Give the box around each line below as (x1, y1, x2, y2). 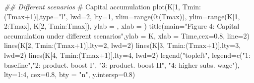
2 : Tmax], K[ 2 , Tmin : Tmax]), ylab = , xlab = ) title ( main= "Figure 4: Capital (4, 21, 240, 31)
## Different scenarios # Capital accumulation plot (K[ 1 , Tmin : (4, 1, 201, 11)
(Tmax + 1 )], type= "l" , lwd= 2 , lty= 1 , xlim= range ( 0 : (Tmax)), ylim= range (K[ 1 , (4, 11, 240, 21)
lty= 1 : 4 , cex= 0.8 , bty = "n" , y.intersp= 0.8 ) (4, 69, 135, 80)
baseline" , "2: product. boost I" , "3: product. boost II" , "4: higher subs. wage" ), (4, 59, 240, 70)
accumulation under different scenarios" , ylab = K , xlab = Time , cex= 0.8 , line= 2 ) (4, 30, 250, 41)
